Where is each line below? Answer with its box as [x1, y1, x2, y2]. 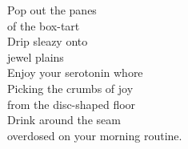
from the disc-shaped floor [7, 95, 136, 112]
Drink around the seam [7, 111, 121, 128]
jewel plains [7, 48, 64, 65]
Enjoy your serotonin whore [7, 64, 143, 81]
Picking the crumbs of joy [7, 79, 134, 96]
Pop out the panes [7, 2, 97, 18]
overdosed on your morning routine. [7, 127, 182, 143]
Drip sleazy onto [7, 33, 88, 50]
